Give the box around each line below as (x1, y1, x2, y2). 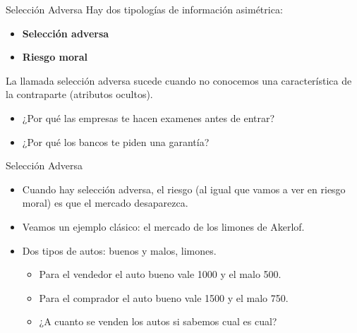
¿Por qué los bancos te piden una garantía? (22, 134, 210, 149)
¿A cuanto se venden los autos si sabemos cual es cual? (39, 314, 277, 329)
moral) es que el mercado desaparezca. (22, 195, 188, 210)
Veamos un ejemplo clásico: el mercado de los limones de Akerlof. (22, 219, 305, 234)
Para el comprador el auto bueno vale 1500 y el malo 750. (39, 290, 289, 305)
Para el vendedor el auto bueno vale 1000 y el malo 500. (39, 267, 282, 281)
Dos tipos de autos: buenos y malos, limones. (22, 243, 217, 258)
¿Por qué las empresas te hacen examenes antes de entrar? (22, 110, 275, 125)
